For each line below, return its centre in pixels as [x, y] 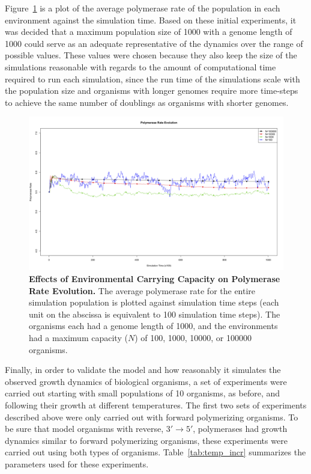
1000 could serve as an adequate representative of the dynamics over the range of [154, 43]
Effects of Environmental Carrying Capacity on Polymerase [155, 279]
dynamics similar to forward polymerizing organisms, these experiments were [146, 440]
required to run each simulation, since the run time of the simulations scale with [152, 78]
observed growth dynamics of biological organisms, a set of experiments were [146, 381]
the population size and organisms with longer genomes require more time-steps [152, 91]
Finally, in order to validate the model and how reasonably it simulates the [143, 370]
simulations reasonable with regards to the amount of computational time [140, 66]
